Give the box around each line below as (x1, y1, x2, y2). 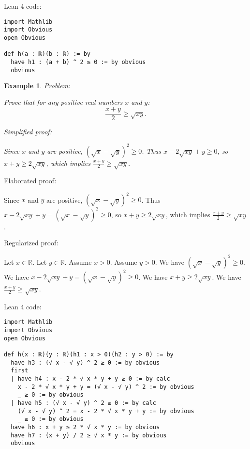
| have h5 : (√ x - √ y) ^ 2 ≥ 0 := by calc (11, 400, 156, 406)
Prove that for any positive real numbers (4, 96, 123, 107)
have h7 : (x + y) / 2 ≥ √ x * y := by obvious (11, 432, 167, 439)
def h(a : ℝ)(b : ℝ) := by (4, 50, 90, 58)
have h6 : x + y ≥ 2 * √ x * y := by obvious (11, 423, 160, 431)
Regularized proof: (4, 238, 59, 248)
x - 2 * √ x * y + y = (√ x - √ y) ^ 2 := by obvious (17, 383, 194, 390)
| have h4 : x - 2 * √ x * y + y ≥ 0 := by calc (11, 375, 170, 383)
